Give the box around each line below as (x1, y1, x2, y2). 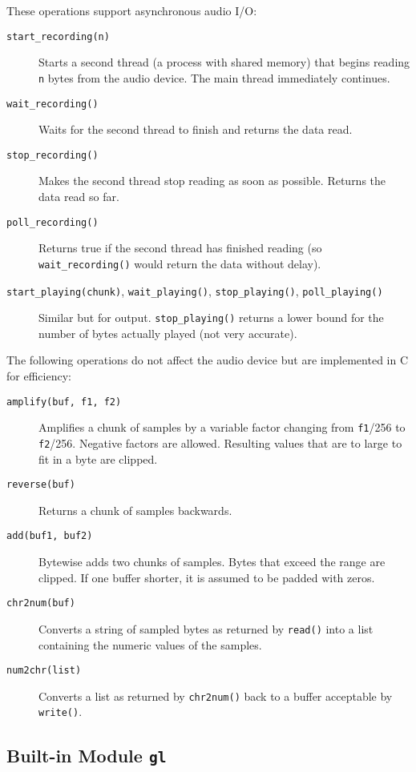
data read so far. (38, 188, 119, 204)
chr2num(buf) (6, 597, 75, 609)
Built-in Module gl (6, 742, 167, 767)
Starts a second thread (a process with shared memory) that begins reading (38, 54, 410, 70)
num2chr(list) (6, 665, 82, 677)
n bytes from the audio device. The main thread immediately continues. (38, 69, 390, 86)
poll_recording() (6, 216, 99, 228)
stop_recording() (6, 149, 99, 161)
